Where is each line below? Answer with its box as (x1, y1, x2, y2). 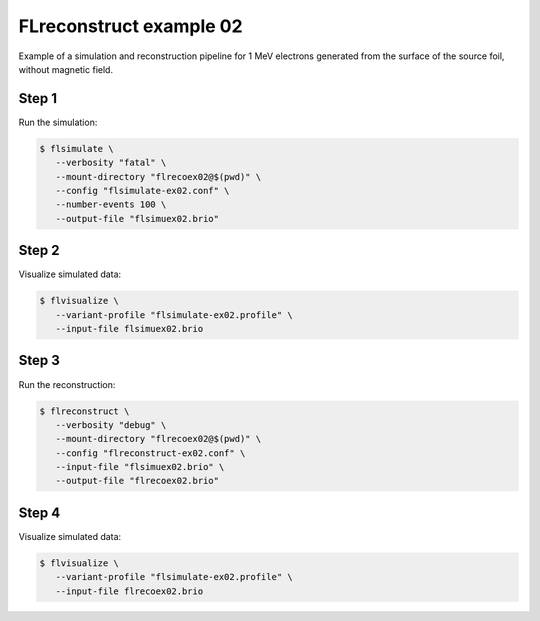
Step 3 (18, 352, 60, 369)
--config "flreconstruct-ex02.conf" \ (55, 447, 246, 459)
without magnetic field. (18, 63, 114, 75)
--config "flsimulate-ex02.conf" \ (55, 185, 230, 196)
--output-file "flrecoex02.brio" (55, 475, 220, 487)
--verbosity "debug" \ (55, 419, 167, 430)
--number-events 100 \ (55, 199, 167, 210)
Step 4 (18, 504, 61, 521)
